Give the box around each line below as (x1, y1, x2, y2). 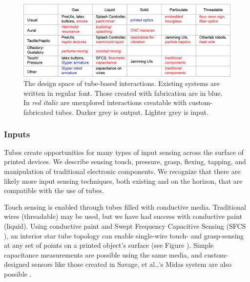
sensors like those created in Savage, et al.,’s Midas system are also (31, 259, 231, 269)
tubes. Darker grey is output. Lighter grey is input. (55, 107, 208, 117)
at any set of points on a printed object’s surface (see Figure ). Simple (4, 240, 214, 250)
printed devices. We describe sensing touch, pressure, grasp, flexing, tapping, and (4, 156, 246, 167)
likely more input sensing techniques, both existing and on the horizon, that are (4, 175, 243, 186)
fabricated (23, 107, 54, 117)
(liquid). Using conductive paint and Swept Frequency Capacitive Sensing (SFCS (4, 220, 246, 231)
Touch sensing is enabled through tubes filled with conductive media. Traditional (4, 201, 246, 212)
